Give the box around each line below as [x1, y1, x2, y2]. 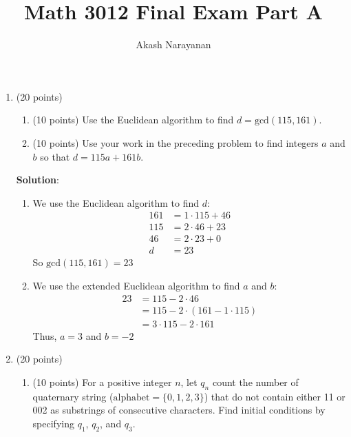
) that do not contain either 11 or [204, 389, 345, 403]
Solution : [16, 172, 59, 187]
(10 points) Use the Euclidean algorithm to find [32, 112, 234, 127]
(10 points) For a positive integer [32, 374, 172, 389]
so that [40, 149, 70, 163]
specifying [32, 416, 74, 430]
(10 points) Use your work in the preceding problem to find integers [32, 135, 319, 150]
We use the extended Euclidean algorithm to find [32, 278, 240, 292]
